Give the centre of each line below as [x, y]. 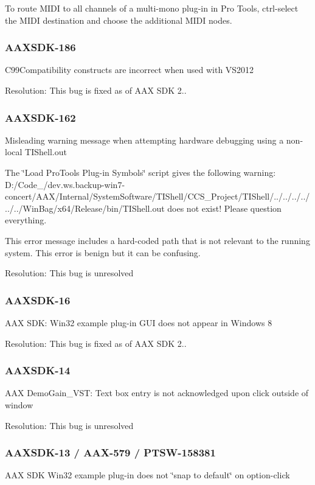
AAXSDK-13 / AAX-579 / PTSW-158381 [110, 452]
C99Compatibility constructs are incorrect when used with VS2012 [130, 70]
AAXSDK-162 [40, 117]
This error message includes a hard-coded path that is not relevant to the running [157, 240]
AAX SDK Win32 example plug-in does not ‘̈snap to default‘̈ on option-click [147, 475]
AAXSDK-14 [38, 370]
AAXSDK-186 [40, 47]
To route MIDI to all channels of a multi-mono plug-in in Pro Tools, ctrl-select [152, 8]
